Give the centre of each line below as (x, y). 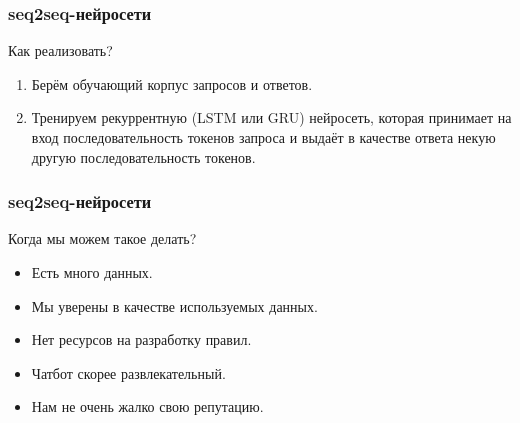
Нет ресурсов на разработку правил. (141, 339)
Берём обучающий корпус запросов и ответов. (172, 83)
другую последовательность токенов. (143, 156)
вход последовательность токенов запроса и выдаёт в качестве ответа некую (263, 137)
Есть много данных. (92, 272)
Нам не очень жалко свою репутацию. (147, 406)
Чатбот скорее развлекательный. (128, 372)
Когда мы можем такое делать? (102, 238)
